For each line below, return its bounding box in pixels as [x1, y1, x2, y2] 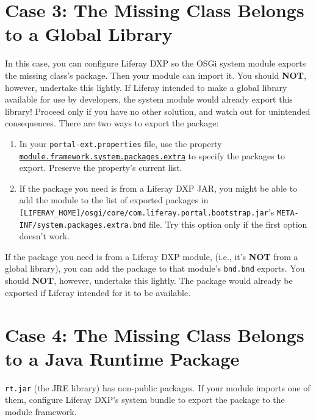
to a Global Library [5, 21, 173, 46]
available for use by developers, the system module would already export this [5, 93, 293, 106]
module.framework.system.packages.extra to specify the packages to [19, 149, 285, 162]
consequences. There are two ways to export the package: [5, 117, 219, 129]
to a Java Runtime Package [5, 346, 240, 371]
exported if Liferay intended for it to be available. [5, 286, 191, 299]
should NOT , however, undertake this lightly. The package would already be [5, 274, 293, 287]
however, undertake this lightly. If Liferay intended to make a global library [5, 81, 287, 93]
